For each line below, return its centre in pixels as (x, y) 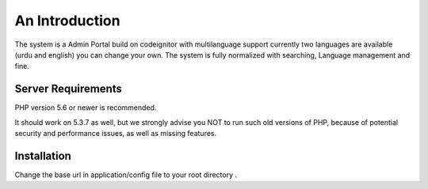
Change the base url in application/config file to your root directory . (126, 175)
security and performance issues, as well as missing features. (116, 134)
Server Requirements (69, 89)
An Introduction (67, 21)
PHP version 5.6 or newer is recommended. (86, 108)
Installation (43, 155)
